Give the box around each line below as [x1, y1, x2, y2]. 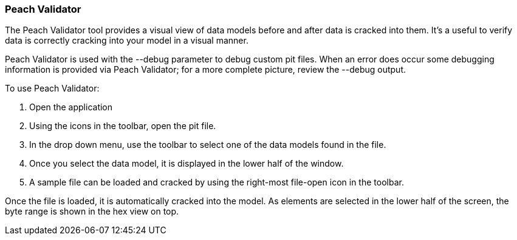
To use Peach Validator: [5, 83, 100, 94]
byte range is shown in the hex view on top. [5, 206, 179, 217]
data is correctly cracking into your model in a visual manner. [5, 35, 248, 46]
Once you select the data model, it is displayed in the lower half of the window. [29, 158, 344, 169]
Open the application [29, 102, 113, 113]
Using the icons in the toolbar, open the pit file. [29, 121, 216, 132]
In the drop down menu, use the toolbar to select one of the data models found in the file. [29, 139, 386, 150]
